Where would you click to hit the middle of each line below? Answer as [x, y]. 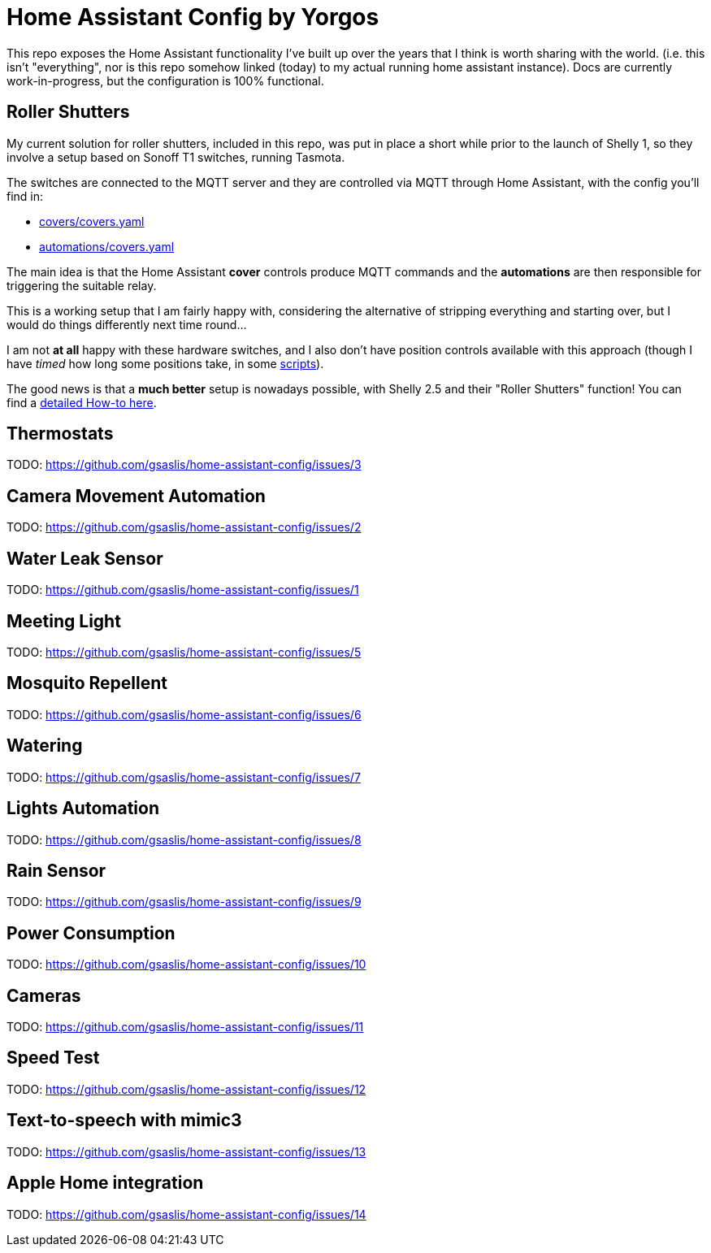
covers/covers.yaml [92, 221]
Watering [45, 746]
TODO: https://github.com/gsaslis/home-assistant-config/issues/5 [184, 652]
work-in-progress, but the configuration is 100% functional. [165, 80]
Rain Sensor [56, 870]
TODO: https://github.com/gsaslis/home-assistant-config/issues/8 [184, 839]
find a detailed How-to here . [82, 402]
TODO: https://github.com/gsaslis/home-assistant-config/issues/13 [186, 1151]
